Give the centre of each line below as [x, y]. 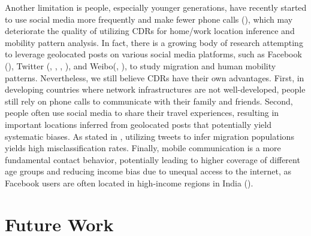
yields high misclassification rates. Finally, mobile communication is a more [143, 148]
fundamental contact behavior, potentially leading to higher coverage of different [153, 159]
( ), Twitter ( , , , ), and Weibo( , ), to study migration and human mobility [141, 65]
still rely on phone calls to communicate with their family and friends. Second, [149, 101]
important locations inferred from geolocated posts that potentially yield [138, 124]
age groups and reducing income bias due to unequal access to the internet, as [148, 171]
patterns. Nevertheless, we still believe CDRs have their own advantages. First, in [155, 77]
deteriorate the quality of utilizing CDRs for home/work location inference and [150, 31]
